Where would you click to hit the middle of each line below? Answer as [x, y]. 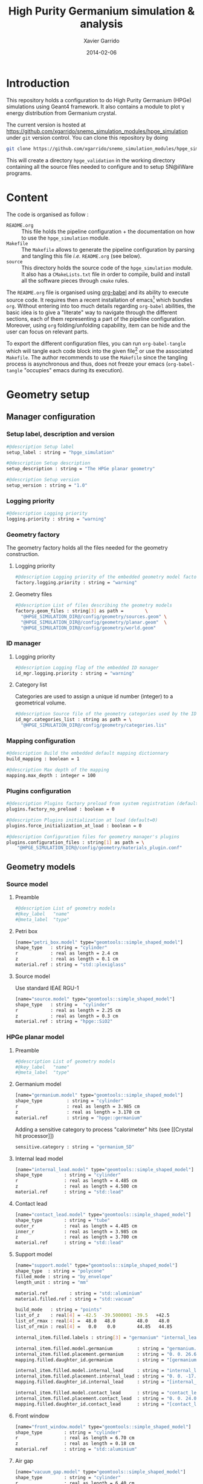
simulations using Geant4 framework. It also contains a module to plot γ [95, 107]
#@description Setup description [48, 463]
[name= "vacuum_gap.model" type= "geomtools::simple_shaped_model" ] [100, 1472]
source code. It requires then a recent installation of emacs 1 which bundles [99, 299]
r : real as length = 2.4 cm [66, 954]
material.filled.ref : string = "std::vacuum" [75, 1299]
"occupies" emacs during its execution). [74, 370]
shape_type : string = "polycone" [60, 1271]
